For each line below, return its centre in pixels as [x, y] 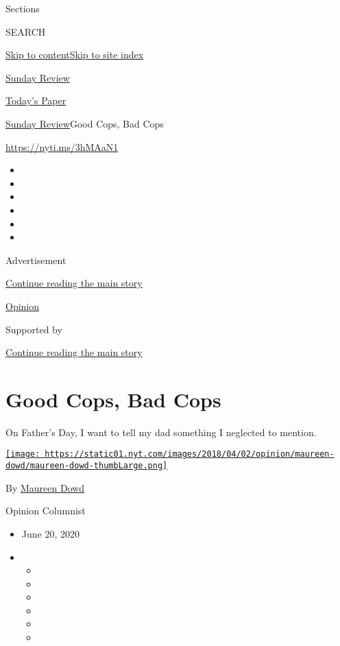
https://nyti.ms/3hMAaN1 [62, 146]
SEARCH [26, 31]
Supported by [34, 329]
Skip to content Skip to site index [75, 55]
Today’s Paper [36, 100]
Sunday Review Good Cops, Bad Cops [85, 123]
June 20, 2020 [50, 533]
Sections [23, 8]
